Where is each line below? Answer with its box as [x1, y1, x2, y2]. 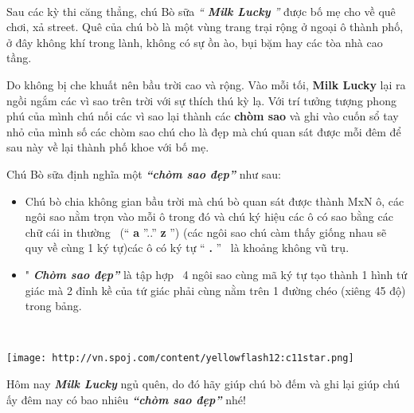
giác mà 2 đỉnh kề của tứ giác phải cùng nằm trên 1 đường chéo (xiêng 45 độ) [25, 281, 406, 298]
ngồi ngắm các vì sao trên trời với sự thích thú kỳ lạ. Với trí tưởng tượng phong [6, 92, 396, 108]
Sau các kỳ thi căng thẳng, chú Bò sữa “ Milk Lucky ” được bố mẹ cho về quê [6, 2, 396, 19]
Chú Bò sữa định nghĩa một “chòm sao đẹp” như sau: [6, 165, 281, 182]
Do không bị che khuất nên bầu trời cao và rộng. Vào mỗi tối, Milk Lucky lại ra [6, 76, 406, 92]
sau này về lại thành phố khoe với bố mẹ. [6, 139, 209, 155]
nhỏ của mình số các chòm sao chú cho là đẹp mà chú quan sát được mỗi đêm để [6, 123, 401, 140]
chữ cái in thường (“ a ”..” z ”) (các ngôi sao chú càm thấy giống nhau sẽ [25, 223, 387, 240]
